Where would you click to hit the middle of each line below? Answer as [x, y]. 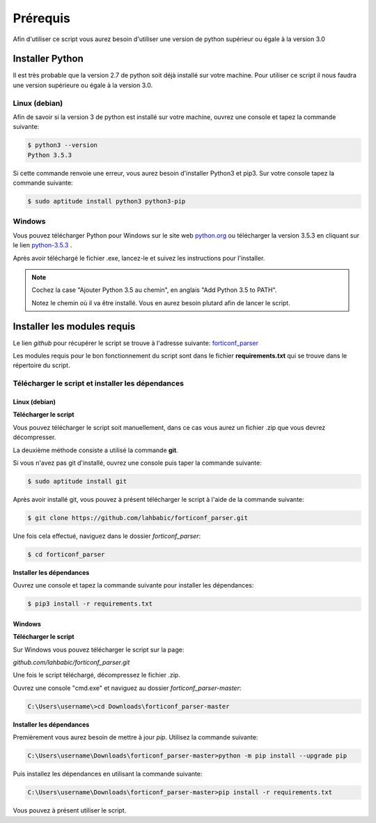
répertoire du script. [41, 365]
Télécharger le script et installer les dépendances [99, 383]
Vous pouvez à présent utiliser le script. [70, 810]
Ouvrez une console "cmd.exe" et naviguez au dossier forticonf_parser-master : [127, 688]
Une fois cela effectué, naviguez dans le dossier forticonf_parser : [107, 536]
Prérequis [42, 18]
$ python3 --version [62, 145]
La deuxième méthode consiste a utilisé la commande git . [96, 450]
